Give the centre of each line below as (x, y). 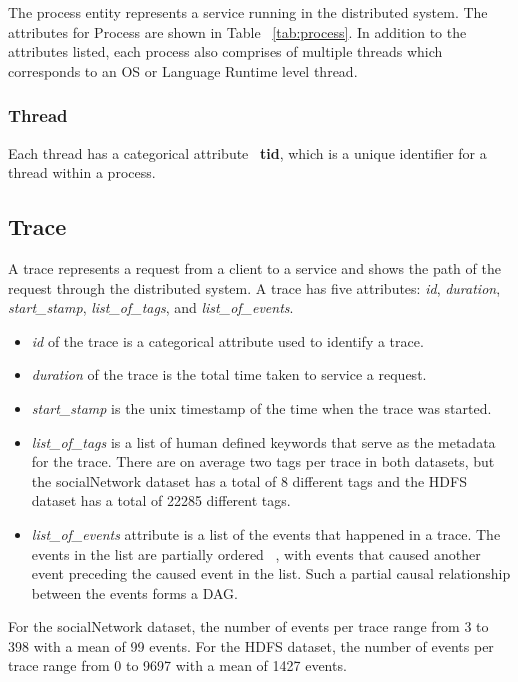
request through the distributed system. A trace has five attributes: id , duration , (254, 287)
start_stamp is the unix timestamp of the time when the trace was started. (261, 407)
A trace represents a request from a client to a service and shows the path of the (254, 267)
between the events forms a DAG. (134, 592)
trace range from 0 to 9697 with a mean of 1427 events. (177, 665)
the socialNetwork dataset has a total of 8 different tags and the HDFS (249, 480)
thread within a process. (82, 172)
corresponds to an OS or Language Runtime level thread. (183, 70)
